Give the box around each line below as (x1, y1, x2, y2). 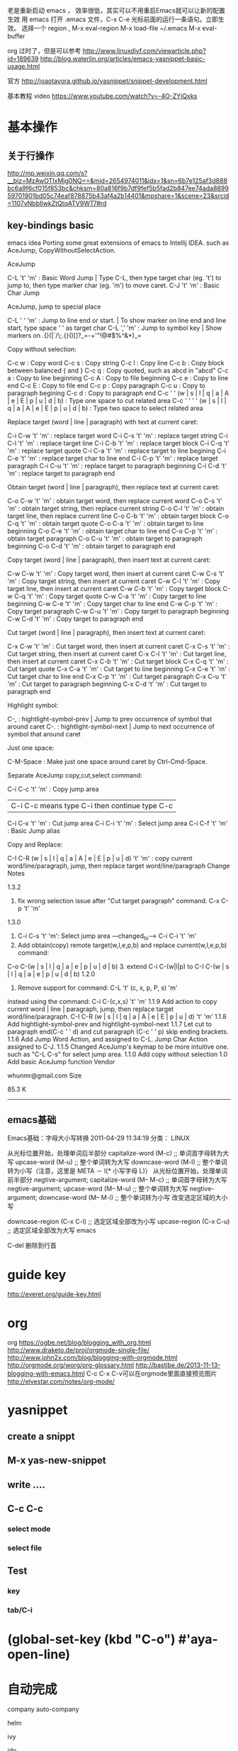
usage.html (7, 62, 40, 70)
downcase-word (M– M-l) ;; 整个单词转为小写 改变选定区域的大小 (38, 1193, 228, 1202)
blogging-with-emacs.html (7, 1369, 85, 1378)
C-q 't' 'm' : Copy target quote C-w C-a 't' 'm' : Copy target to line (13, 592, 207, 600)
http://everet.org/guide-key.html (7, 1290, 101, 1298)
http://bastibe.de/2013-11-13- (135, 1361, 221, 1369)
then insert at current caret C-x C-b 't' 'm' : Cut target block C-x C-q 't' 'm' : (7, 657, 229, 665)
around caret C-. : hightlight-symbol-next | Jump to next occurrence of (7, 722, 215, 731)
